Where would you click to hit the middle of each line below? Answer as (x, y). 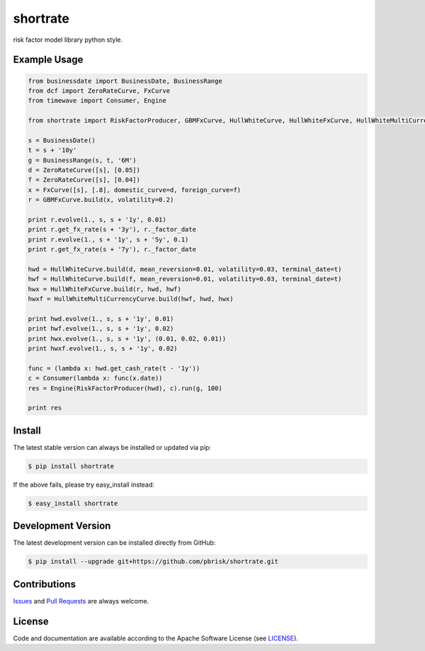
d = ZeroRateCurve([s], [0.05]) (84, 170)
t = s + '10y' (52, 150)
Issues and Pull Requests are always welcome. (81, 601)
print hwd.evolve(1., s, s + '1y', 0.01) (101, 318)
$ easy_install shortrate (73, 503)
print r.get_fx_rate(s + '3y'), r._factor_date (112, 230)
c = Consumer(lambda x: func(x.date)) (95, 378)
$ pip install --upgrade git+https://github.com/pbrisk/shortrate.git (153, 562)
